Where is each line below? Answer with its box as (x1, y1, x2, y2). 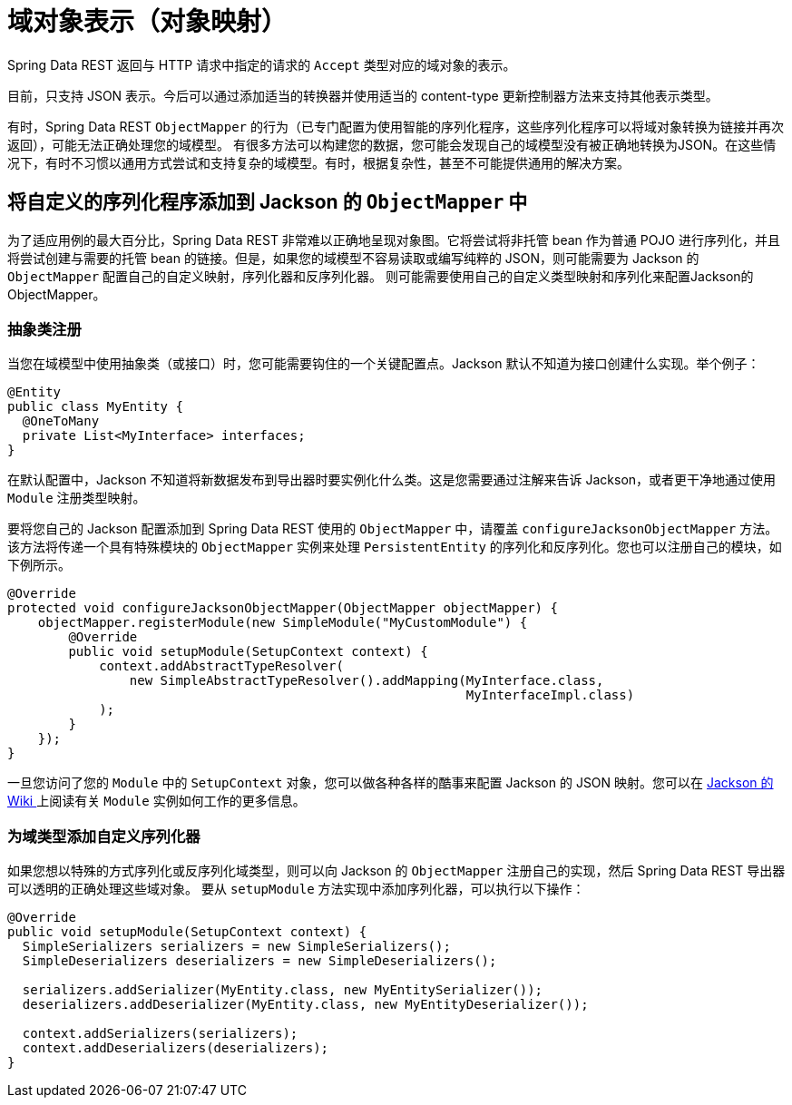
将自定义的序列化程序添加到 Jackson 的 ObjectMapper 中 (7, 191, 528, 214)
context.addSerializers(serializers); (22, 1026, 298, 1041)
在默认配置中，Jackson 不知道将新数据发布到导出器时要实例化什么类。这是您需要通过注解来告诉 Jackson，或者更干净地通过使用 (7, 472, 777, 488)
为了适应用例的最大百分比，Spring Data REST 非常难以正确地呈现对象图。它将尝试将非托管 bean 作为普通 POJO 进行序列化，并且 (7, 231, 780, 248)
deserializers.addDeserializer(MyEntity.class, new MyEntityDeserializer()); (22, 997, 589, 1012)
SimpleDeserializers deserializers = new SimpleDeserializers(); (22, 953, 497, 969)
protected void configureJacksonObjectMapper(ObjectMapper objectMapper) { (7, 601, 558, 616)
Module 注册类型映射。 (7, 490, 146, 506)
